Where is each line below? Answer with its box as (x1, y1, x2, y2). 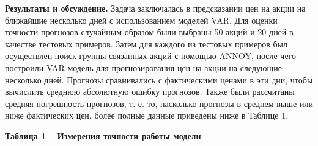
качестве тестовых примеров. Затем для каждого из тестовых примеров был (5, 37, 287, 50)
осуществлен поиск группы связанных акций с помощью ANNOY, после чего (5, 49, 297, 62)
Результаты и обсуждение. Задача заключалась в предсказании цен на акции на (5, 2, 306, 14)
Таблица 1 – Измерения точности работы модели (5, 129, 201, 142)
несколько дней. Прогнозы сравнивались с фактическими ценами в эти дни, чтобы (5, 73, 313, 86)
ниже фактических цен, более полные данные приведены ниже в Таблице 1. (5, 109, 289, 122)
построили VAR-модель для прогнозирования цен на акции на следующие (5, 61, 282, 74)
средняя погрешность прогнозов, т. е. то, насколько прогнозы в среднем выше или (5, 97, 313, 109)
